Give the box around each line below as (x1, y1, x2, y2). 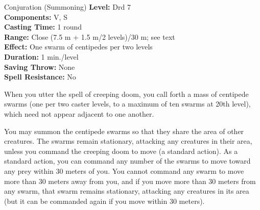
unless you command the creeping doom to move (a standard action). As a (4, 145, 238, 156)
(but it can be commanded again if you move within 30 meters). (4, 195, 205, 206)
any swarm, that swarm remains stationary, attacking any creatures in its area (4, 186, 249, 196)
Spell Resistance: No (4, 71, 76, 82)
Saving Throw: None (4, 61, 75, 72)
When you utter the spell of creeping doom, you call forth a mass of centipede (4, 88, 249, 99)
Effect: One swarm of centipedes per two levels (4, 41, 153, 52)
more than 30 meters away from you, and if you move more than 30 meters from (4, 175, 256, 186)
